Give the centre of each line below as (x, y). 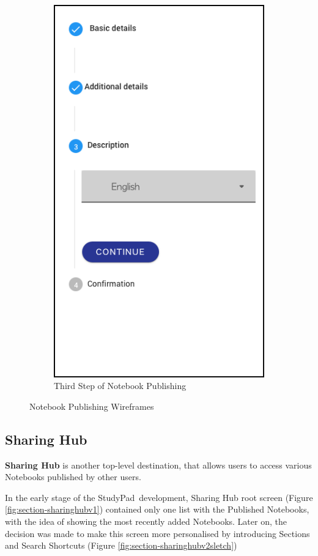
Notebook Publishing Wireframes (92, 406)
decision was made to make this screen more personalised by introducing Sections (157, 533)
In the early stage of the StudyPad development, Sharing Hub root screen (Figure (159, 497)
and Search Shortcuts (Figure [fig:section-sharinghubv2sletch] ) (121, 545)
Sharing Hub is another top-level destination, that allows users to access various (158, 465)
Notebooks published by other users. (73, 477)
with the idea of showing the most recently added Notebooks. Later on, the (146, 521)
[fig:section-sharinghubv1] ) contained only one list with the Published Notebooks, (157, 509)
